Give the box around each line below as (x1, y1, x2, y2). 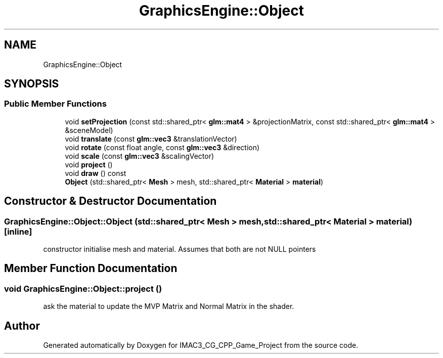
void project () (65, 160, 113, 169)
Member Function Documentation (4, 262, 178, 275)
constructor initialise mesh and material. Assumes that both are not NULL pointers (43, 245, 316, 254)
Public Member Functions (4, 99, 107, 109)
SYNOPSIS (4, 77, 59, 91)
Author (4, 319, 40, 332)
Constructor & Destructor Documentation (4, 195, 217, 208)
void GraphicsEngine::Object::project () (4, 283, 162, 294)
